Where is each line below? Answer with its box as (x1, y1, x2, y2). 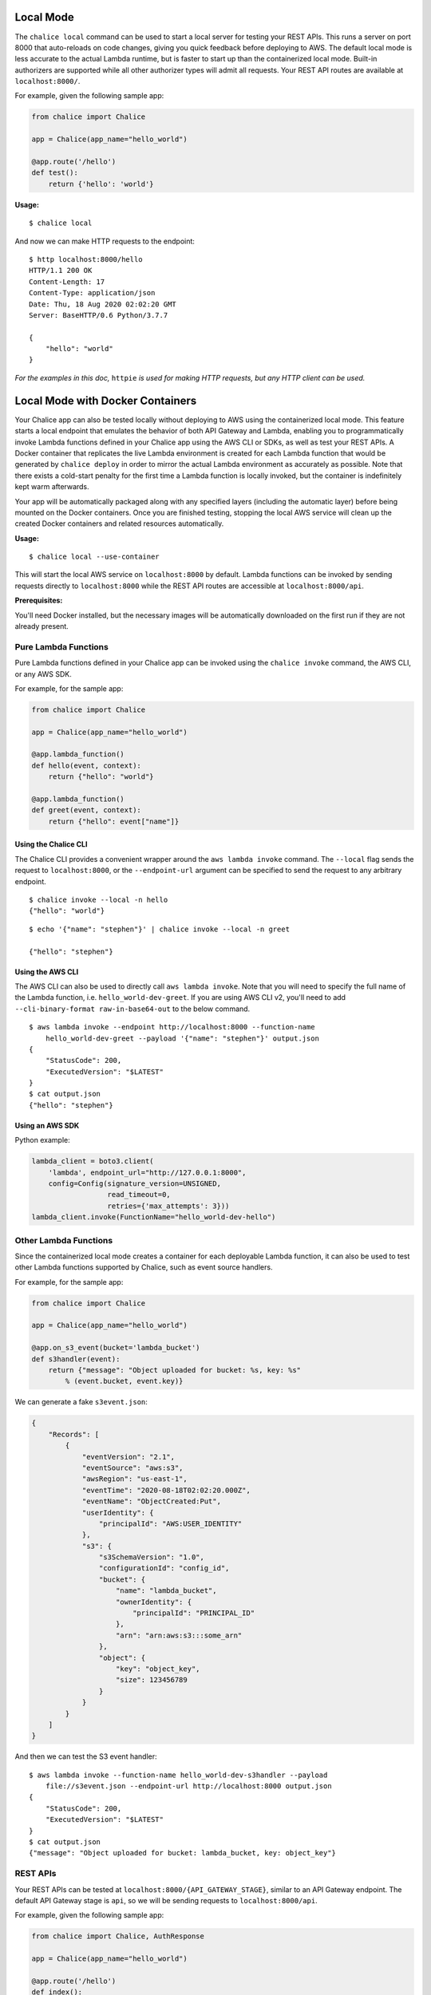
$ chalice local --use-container (29, 552, 160, 562)
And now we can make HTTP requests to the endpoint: (14, 236, 196, 246)
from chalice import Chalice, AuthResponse (31, 1932, 205, 1941)
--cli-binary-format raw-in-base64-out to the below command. (14, 1004, 251, 1013)
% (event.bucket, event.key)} (65, 1377, 184, 1386)
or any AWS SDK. (14, 669, 72, 678)
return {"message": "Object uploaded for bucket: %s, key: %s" (48, 1365, 302, 1375)
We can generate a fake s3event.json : (14, 1397, 148, 1407)
